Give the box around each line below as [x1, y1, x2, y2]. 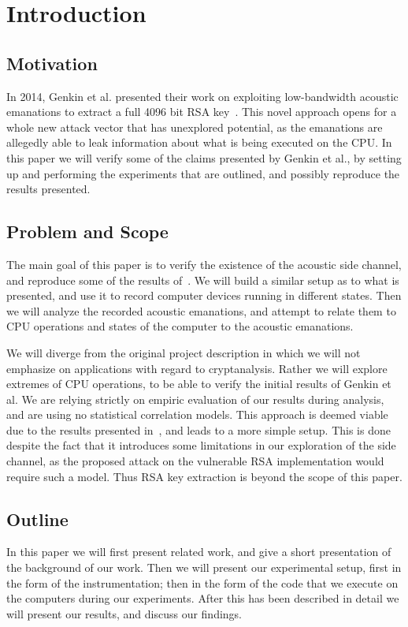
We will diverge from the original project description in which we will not [6, 344, 361, 360]
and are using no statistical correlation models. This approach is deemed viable [6, 406, 388, 423]
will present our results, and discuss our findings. [6, 605, 242, 621]
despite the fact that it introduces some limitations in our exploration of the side [6, 437, 396, 453]
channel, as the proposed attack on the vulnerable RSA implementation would [6, 453, 384, 469]
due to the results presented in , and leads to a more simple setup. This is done [6, 421, 391, 438]
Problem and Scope [6, 219, 169, 244]
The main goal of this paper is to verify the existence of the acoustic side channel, [6, 256, 402, 272]
